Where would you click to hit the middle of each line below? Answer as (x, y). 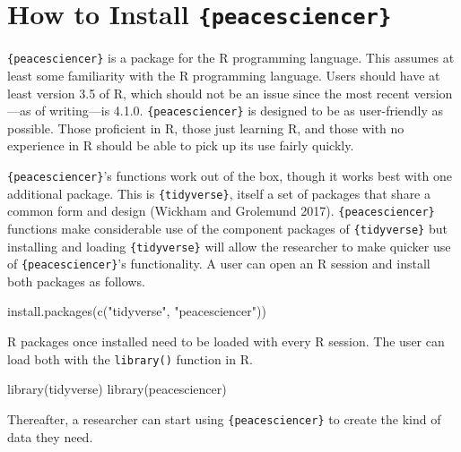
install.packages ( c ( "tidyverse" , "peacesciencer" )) (137, 311)
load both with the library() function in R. (130, 358)
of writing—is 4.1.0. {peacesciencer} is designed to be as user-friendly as (239, 111)
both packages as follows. (76, 281)
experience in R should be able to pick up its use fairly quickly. (181, 145)
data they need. (50, 436)
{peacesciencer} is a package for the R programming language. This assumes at (231, 58)
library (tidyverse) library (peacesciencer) (117, 389)
